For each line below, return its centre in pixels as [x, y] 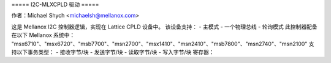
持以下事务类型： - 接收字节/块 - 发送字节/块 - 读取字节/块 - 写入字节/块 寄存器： [113, 52]
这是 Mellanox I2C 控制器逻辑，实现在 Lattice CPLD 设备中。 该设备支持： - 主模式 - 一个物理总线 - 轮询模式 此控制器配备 [165, 27]
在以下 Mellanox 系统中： [43, 35]
